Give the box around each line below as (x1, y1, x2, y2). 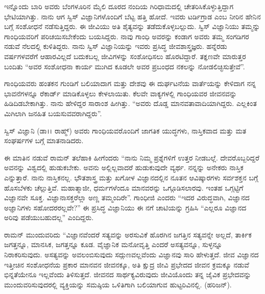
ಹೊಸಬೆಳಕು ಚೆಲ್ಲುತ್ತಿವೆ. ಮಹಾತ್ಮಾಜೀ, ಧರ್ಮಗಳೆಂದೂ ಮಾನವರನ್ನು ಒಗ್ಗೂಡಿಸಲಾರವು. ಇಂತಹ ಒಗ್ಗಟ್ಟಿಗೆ (4, 182, 244, 193)
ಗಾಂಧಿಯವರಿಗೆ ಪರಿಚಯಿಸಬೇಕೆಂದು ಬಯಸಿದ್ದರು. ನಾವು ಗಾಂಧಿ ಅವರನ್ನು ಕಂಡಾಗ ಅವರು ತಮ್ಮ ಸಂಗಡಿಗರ (4, 31, 249, 41)
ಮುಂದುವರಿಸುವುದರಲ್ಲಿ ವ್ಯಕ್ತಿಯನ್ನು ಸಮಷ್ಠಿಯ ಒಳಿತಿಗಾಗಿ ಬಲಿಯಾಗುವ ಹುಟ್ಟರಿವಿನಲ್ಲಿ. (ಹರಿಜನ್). (4, 279, 232, 289)
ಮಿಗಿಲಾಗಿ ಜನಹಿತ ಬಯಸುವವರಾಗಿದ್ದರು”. (4, 108, 102, 118)
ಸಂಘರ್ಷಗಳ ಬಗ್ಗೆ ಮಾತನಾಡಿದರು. (4, 135, 84, 146)
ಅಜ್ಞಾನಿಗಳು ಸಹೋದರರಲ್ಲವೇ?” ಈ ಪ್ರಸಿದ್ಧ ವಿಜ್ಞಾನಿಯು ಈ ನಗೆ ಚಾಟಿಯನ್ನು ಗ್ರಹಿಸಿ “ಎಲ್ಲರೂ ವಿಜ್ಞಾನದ (4, 202, 247, 212)
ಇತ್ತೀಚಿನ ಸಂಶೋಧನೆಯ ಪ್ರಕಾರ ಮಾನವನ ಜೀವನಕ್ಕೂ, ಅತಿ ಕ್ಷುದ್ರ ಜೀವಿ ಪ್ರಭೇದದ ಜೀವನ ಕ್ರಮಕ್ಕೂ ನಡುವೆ (4, 259, 249, 270)
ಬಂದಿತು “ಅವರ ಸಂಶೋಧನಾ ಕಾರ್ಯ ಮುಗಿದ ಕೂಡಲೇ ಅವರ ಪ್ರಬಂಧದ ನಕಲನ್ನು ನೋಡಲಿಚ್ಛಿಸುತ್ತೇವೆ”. (4, 61, 245, 71)
